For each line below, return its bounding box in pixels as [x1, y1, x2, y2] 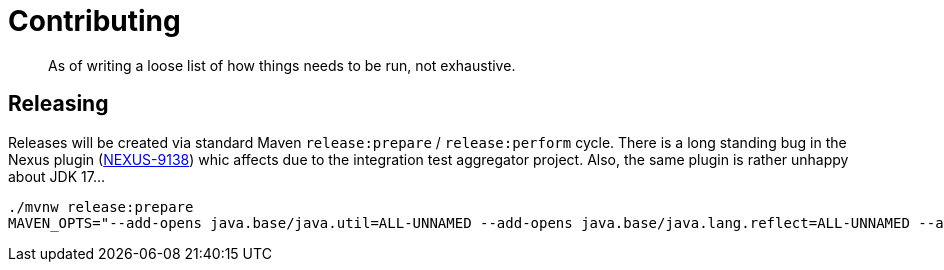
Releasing [8, 91, 109, 117]
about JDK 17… [8, 167, 106, 185]
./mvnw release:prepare [8, 198, 194, 215]
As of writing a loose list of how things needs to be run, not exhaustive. [48, 56, 516, 74]
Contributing [8, 4, 181, 38]
